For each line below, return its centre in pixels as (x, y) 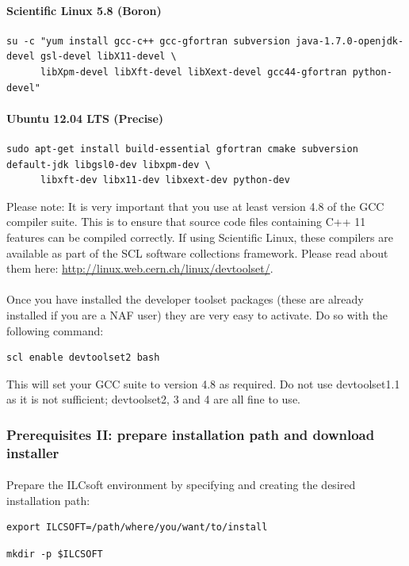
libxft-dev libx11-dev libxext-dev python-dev (165, 180)
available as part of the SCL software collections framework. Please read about (197, 252)
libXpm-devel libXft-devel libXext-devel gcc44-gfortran (193, 72)
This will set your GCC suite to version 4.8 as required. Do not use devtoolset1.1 (203, 383)
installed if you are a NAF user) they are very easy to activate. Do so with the (197, 314)
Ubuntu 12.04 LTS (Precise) (85, 118)
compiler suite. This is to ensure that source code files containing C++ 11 (186, 222)
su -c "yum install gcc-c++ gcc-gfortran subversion (148, 41)
